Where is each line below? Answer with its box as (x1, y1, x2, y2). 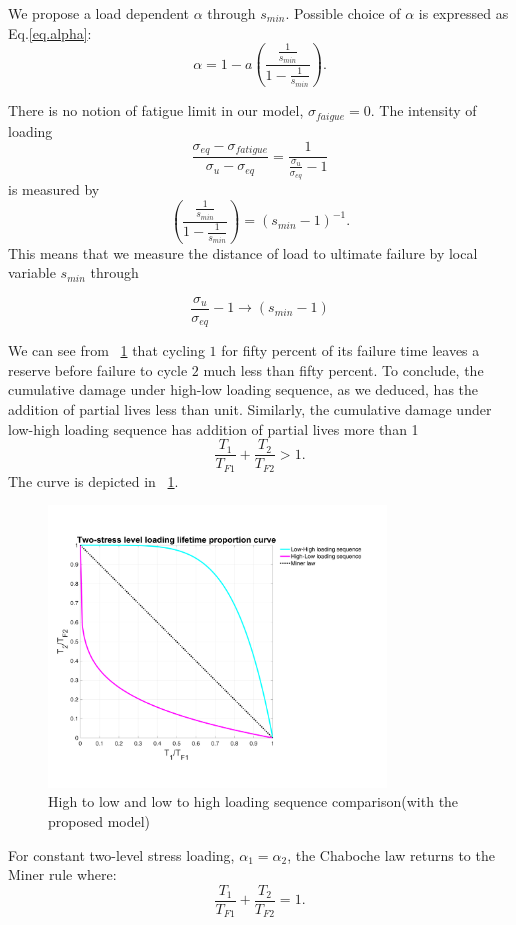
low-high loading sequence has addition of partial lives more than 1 (8, 418, 419, 439)
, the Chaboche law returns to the (287, 844, 495, 865)
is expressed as (418, 3, 509, 23)
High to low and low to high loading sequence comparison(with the (48, 791, 459, 812)
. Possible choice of (285, 3, 401, 23)
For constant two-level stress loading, (8, 844, 235, 865)
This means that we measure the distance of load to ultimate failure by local (8, 242, 478, 263)
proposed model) (48, 811, 151, 831)
